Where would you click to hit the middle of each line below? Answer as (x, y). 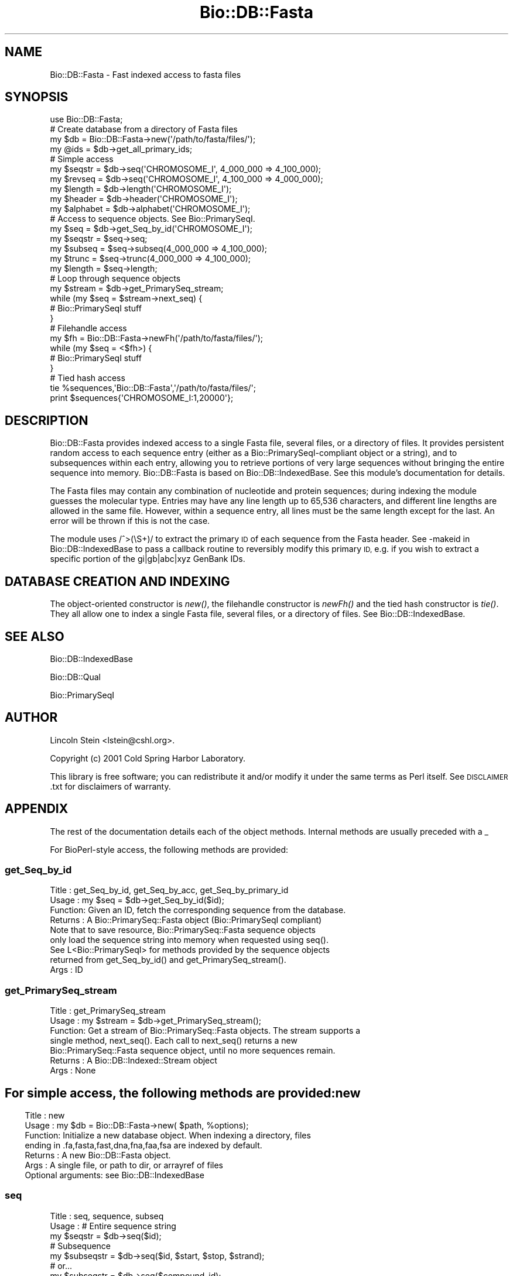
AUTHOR (31, 718)
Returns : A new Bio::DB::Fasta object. (98, 1155)
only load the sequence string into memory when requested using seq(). (189, 940)
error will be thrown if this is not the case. (130, 521)
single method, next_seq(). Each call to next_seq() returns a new (174, 1041)
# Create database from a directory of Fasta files (144, 129)
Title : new (45, 1115)
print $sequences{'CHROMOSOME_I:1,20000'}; (142, 398)
